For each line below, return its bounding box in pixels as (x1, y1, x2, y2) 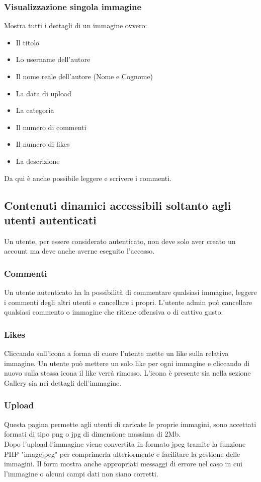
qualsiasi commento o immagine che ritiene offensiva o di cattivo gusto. (4, 307, 223, 317)
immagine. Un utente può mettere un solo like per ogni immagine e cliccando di (4, 357, 250, 368)
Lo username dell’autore (16, 54, 91, 65)
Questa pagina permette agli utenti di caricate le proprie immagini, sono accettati (4, 418, 256, 429)
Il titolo (16, 37, 40, 47)
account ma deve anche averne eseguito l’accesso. (4, 246, 155, 256)
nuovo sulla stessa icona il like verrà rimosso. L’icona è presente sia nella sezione (4, 368, 251, 378)
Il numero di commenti (16, 122, 86, 132)
